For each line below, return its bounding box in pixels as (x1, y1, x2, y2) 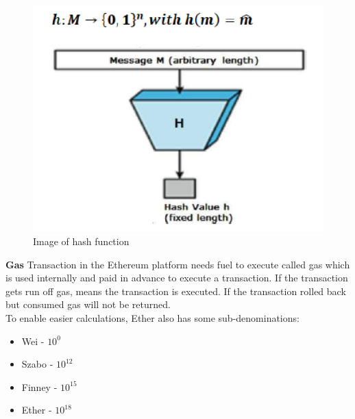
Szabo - (21, 357, 53, 371)
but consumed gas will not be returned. (5, 297, 171, 312)
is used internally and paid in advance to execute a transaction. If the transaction (5, 270, 348, 285)
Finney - (21, 379, 58, 394)
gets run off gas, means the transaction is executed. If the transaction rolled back (5, 283, 346, 298)
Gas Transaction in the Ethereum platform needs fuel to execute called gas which (5, 257, 350, 271)
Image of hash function (33, 234, 130, 249)
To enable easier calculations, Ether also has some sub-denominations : (5, 311, 299, 325)
